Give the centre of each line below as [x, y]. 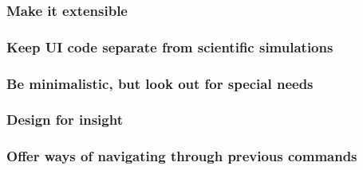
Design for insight [65, 120]
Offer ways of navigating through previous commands [182, 156]
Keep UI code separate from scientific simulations [170, 46]
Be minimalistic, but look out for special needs [160, 83]
